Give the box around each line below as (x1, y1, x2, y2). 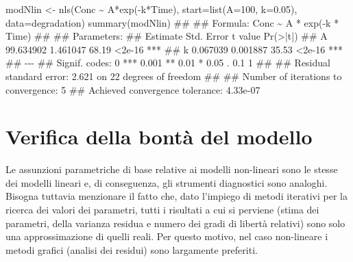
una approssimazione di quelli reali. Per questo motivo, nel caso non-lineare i (5, 229, 328, 244)
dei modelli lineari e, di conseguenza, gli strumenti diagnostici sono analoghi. (5, 175, 328, 189)
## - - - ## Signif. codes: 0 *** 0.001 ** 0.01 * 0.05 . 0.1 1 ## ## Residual (5, 55, 330, 70)
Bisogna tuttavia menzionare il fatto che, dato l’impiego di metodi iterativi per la (5, 189, 348, 203)
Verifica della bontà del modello (5, 122, 313, 150)
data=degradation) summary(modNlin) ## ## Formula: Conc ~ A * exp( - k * (5, 15, 339, 29)
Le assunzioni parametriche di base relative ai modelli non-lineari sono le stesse (5, 162, 338, 176)
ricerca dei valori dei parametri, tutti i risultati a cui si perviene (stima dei (5, 202, 319, 217)
